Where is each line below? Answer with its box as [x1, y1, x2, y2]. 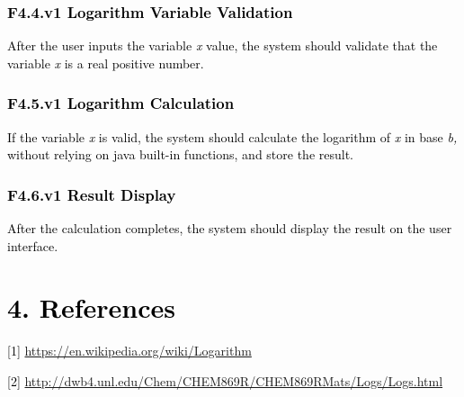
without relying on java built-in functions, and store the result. [7, 145, 354, 164]
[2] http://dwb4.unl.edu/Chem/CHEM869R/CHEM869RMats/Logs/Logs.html [7, 371, 443, 390]
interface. [7, 236, 58, 255]
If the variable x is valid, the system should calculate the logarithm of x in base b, [7, 127, 458, 146]
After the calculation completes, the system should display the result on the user [7, 219, 452, 238]
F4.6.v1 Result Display [7, 183, 176, 205]
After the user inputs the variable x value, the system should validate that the [7, 36, 438, 55]
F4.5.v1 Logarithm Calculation [7, 92, 235, 114]
